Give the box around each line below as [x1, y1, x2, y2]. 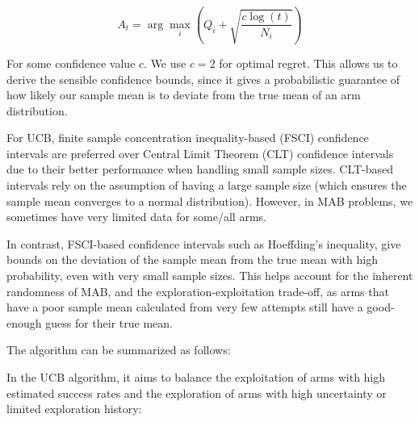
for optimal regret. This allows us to [219, 54, 398, 71]
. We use [144, 54, 186, 71]
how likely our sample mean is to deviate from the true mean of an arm [6, 86, 361, 103]
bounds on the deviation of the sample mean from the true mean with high [6, 251, 378, 268]
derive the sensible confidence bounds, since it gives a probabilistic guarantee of [6, 70, 400, 87]
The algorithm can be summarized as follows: [6, 341, 231, 358]
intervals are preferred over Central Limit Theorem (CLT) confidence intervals [6, 144, 394, 161]
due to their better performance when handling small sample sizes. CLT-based [6, 161, 394, 178]
